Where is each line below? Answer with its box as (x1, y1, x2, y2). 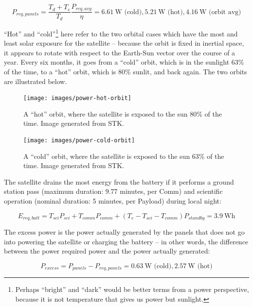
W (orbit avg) (199, 8, 241, 16)
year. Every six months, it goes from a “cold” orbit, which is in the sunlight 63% (4, 57, 244, 67)
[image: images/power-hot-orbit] (23, 95, 131, 102)
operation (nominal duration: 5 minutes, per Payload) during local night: (4, 196, 221, 206)
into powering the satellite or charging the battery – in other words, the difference (4, 236, 249, 246)
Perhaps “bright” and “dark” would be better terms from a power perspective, (15, 284, 249, 294)
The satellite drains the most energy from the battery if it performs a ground (4, 176, 234, 187)
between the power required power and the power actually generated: (4, 246, 210, 256)
